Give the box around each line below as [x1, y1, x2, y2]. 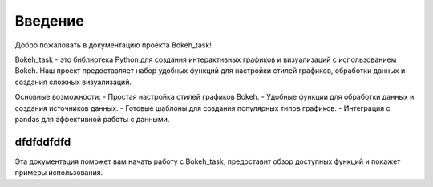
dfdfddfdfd [14, 135, 71, 148]
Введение [14, 12, 84, 30]
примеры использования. [14, 168, 103, 177]
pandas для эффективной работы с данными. [14, 114, 170, 124]
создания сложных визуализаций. [14, 77, 132, 87]
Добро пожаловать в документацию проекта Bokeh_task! [14, 40, 212, 50]
